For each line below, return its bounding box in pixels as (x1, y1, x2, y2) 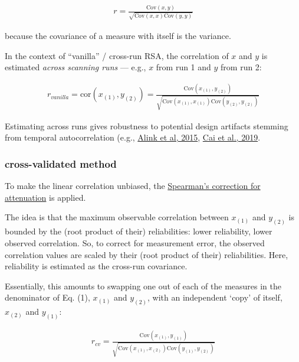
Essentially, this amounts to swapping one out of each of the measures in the (5, 279, 281, 292)
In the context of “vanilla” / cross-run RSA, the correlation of (5, 49, 229, 61)
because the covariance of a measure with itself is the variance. (5, 30, 231, 42)
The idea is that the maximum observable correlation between (5, 211, 229, 223)
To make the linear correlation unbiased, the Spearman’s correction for (5, 180, 261, 192)
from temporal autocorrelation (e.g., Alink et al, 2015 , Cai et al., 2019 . (5, 131, 261, 144)
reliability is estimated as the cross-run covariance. (5, 260, 188, 272)
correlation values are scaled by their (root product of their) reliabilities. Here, (5, 248, 288, 260)
